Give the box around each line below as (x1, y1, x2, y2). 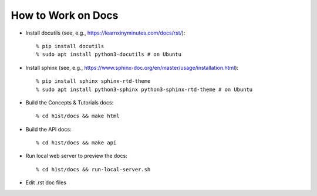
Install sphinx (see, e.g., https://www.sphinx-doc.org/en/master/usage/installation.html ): (25, 64, 239, 71)
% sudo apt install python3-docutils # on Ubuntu (36, 51, 182, 58)
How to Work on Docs (11, 9, 119, 22)
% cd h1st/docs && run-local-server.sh (36, 166, 151, 173)
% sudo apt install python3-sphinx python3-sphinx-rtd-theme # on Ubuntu (36, 86, 253, 93)
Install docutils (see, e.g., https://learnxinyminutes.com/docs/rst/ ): (25, 29, 186, 36)
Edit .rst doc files (25, 179, 67, 186)
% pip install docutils (36, 43, 104, 49)
